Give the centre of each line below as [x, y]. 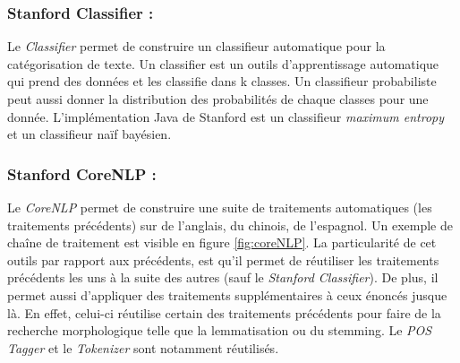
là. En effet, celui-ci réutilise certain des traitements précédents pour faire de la [224, 312]
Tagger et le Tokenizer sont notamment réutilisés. [143, 347]
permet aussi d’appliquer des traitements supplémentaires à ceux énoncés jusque [227, 294]
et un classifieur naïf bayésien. [89, 134]
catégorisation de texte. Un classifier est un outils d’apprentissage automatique [223, 63]
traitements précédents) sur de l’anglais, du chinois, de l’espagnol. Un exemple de [230, 225]
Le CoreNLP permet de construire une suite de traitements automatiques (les [220, 207]
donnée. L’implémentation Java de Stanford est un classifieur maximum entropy [226, 116]
